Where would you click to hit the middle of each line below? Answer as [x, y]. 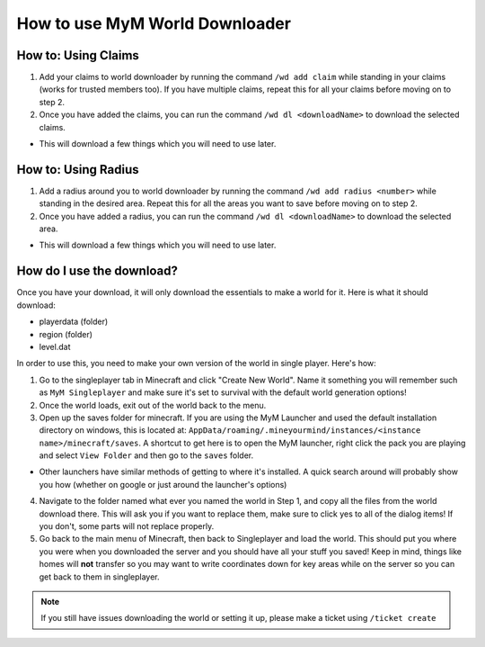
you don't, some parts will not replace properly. [127, 526]
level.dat [55, 346]
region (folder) [66, 334]
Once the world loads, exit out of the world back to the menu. [153, 405]
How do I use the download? [97, 271]
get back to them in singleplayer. [100, 577]
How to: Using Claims [78, 55]
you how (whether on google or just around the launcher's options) [163, 484]
